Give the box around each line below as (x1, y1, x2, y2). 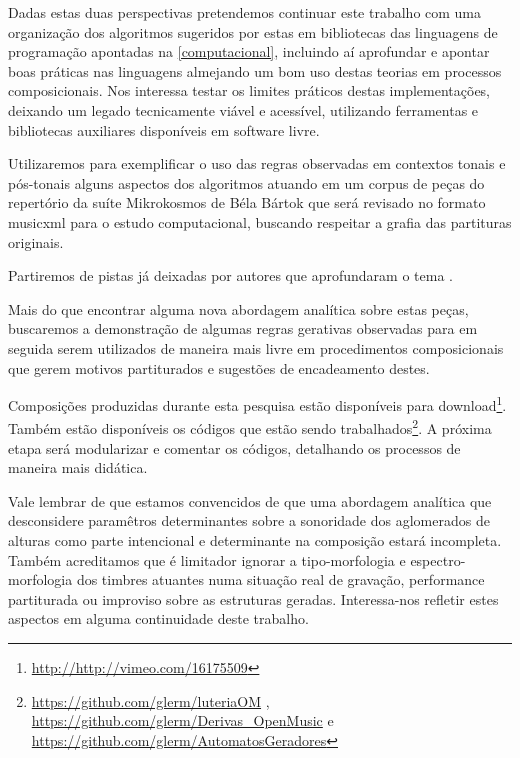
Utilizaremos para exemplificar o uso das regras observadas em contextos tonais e (8, 153, 506, 174)
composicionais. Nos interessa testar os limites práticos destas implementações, (8, 80, 491, 101)
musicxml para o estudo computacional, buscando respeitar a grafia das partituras (8, 211, 512, 232)
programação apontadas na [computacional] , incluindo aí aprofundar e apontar (8, 41, 490, 62)
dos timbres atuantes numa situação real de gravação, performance (76, 569, 485, 590)
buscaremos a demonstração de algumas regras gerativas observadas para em (8, 318, 478, 339)
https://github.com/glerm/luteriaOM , (31, 690, 270, 711)
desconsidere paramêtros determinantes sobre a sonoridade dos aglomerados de (8, 510, 490, 531)
